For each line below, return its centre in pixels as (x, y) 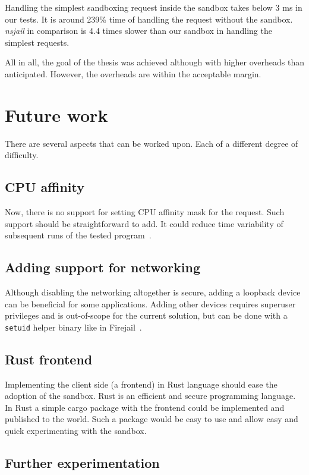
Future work (56, 114)
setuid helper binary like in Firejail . (73, 327)
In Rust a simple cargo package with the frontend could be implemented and (145, 407)
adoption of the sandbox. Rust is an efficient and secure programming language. (150, 396)
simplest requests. (37, 42)
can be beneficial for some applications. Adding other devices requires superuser (150, 303)
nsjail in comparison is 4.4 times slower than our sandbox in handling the (138, 31)
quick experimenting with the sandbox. (76, 431)
